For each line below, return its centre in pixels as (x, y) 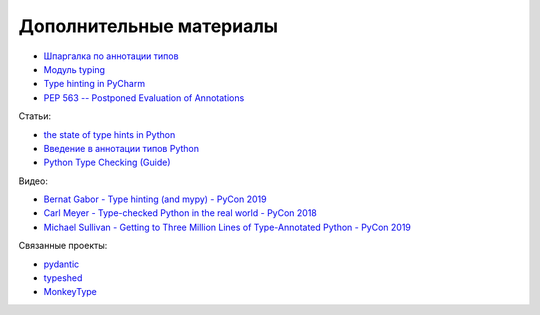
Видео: (33, 181)
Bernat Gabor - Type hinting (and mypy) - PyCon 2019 (155, 199)
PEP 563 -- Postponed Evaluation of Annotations (144, 97)
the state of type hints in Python (109, 134)
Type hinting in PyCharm (94, 84)
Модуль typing (74, 69)
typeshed (63, 278)
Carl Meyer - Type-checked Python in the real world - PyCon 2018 (180, 213)
